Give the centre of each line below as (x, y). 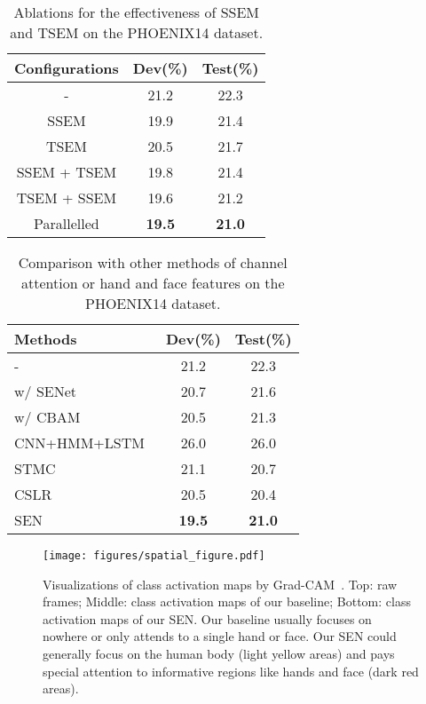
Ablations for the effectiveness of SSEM (136, 12)
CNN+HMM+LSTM (79, 443)
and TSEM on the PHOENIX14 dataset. (137, 32)
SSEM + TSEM (67, 172)
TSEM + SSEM (67, 198)
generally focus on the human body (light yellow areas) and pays (219, 654)
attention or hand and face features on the (153, 283)
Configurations (67, 68)
